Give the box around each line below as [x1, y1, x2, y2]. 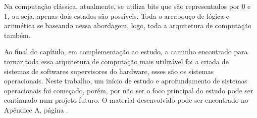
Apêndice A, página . [4, 104, 68, 115]
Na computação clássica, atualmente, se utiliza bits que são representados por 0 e [4, 1, 251, 11]
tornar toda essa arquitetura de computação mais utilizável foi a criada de [4, 56, 229, 66]
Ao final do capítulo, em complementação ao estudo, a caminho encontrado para [4, 46, 248, 57]
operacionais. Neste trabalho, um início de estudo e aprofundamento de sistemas [4, 76, 248, 86]
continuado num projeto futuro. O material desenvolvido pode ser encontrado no [4, 95, 249, 105]
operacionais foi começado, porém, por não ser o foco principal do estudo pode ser [4, 85, 253, 95]
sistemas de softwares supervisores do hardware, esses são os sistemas [4, 66, 214, 76]
